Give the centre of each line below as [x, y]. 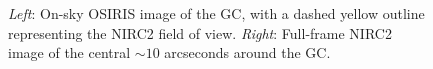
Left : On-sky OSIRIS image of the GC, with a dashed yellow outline [216, 13]
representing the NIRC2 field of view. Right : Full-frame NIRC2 [200, 32]
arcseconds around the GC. [247, 52]
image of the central [69, 52]
